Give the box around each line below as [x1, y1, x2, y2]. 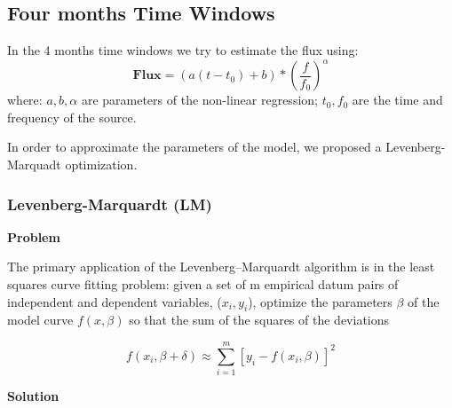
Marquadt [7, 155, 61, 174]
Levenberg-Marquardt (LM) [7, 192, 212, 215]
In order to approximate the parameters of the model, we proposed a [7, 137, 382, 156]
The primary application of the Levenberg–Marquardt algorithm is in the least [7, 257, 435, 276]
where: [7, 90, 43, 109]
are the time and [352, 90, 443, 109]
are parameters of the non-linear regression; [81, 90, 318, 109]
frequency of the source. [7, 107, 137, 126]
